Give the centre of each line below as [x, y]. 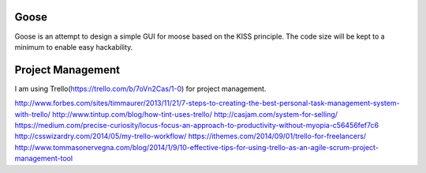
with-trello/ [33, 114]
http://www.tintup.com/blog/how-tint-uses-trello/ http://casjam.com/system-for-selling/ [195, 114]
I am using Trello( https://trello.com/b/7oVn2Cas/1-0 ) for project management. [140, 88]
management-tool [44, 159]
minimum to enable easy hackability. [74, 47]
